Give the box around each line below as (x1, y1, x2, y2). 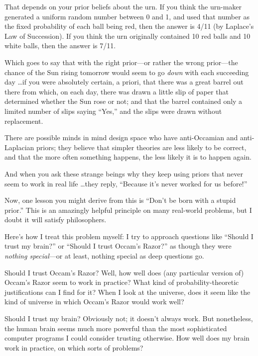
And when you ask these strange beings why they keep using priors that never (4, 168, 243, 178)
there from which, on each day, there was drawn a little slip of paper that (4, 86, 229, 96)
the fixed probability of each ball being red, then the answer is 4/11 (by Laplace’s (4, 21, 254, 31)
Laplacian (4, 142, 34, 152)
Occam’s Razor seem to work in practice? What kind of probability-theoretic (4, 277, 239, 287)
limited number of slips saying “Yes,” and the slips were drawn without (4, 105, 222, 116)
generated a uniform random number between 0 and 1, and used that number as (4, 11, 250, 21)
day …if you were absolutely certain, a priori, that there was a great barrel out (4, 77, 244, 87)
